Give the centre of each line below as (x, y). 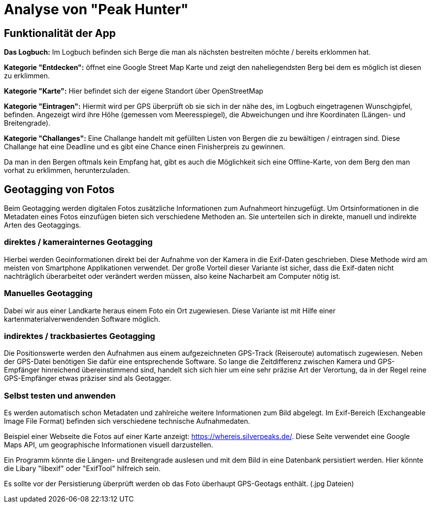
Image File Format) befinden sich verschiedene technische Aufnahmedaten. (127, 421)
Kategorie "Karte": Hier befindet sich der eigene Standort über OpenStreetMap (134, 91)
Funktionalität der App (60, 33)
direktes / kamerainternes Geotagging (78, 242)
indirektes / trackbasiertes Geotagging (80, 336)
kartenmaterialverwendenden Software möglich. (82, 319)
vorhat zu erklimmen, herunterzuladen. (67, 170)
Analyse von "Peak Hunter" (96, 9)
